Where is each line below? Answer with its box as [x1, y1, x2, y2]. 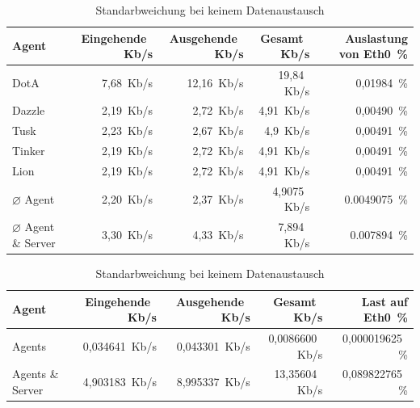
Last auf [361, 292, 408, 309]
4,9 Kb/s [264, 122, 310, 139]
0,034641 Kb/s [82, 337, 157, 354]
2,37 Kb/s [192, 190, 244, 207]
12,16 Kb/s [187, 74, 244, 90]
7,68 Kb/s [102, 74, 153, 90]
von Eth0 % [338, 45, 408, 62]
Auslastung [345, 29, 408, 46]
